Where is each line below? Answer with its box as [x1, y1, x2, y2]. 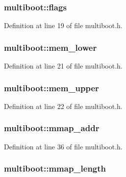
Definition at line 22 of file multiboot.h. [4, 101, 123, 111]
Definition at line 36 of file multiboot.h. [4, 141, 123, 151]
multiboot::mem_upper [4, 81, 99, 94]
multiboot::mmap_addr [4, 122, 100, 134]
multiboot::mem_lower [4, 41, 97, 53]
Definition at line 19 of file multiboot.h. [4, 20, 123, 31]
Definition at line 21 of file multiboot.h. [4, 61, 123, 71]
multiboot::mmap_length [4, 162, 106, 175]
